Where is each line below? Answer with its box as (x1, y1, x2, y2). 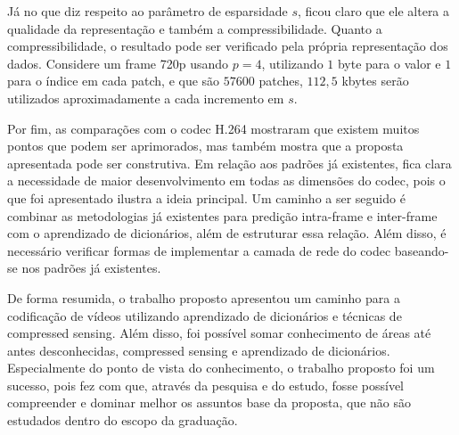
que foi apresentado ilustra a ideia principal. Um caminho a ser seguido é (7, 188, 406, 207)
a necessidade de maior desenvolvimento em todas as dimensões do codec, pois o (7, 171, 446, 190)
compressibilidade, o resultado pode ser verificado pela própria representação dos (7, 37, 448, 55)
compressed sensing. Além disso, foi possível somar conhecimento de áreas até (7, 324, 431, 342)
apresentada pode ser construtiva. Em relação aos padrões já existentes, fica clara (7, 153, 452, 172)
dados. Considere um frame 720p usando (7, 53, 229, 72)
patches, (258, 71, 303, 90)
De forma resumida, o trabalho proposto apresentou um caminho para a (7, 288, 400, 307)
